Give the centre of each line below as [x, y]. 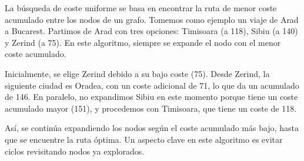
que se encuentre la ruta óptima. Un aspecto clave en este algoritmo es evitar [144, 139]
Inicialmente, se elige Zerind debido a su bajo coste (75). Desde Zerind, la [137, 73]
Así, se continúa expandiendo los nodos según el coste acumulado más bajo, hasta [152, 128]
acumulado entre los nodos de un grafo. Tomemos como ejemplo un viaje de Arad [152, 19]
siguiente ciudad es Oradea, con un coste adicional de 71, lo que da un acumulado [152, 85]
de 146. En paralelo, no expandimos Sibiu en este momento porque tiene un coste [151, 97]
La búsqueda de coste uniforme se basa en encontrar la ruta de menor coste [141, 8]
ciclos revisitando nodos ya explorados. [75, 151]
